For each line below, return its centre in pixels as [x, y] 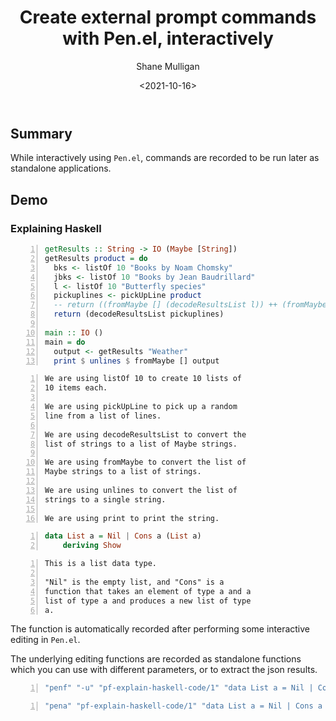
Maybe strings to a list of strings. [123, 472]
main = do [65, 342]
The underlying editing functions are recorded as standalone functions [156, 659]
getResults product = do [96, 258]
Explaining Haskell [56, 228]
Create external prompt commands [168, 17]
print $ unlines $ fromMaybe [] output [136, 361]
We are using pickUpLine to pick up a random [141, 407]
